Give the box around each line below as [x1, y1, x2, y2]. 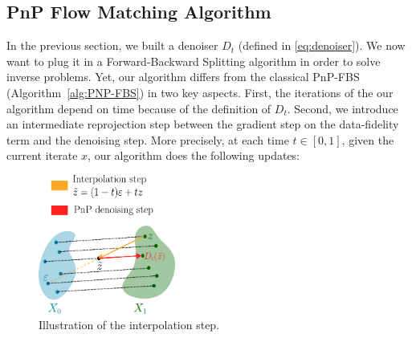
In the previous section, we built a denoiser [6, 37, 218, 54]
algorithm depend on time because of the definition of [6, 100, 271, 116]
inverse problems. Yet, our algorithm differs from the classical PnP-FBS [6, 68, 360, 85]
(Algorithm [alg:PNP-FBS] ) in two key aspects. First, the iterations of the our [6, 83, 394, 100]
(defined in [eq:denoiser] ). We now [238, 37, 406, 54]
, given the [341, 131, 394, 148]
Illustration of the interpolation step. [39, 316, 220, 333]
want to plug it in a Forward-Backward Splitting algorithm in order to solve [6, 52, 381, 69]
